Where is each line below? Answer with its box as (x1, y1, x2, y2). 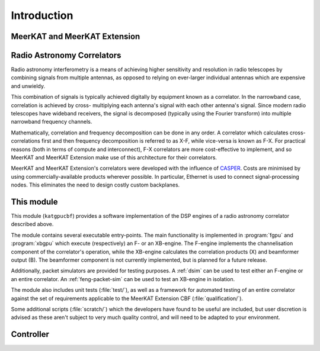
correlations (11, 137, 41, 144)
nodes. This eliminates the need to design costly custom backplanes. (11, 181, 180, 189)
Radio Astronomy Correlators (11, 50, 121, 60)
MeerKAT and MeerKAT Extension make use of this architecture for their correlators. (11, 154, 217, 161)
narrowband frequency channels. (11, 118, 92, 125)
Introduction (11, 9, 73, 22)
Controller (11, 329, 50, 340)
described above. (11, 221, 54, 228)
